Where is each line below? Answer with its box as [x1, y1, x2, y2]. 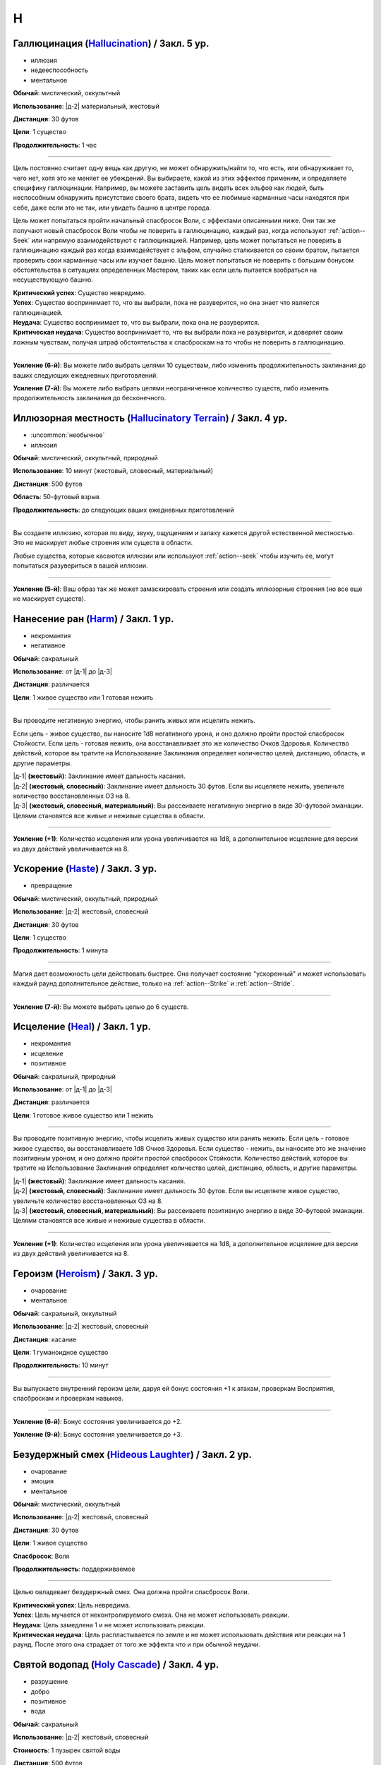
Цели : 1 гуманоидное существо [13, 1348, 109, 1356]
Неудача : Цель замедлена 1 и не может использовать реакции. [13, 1620, 206, 1629]
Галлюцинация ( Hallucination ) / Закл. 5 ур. [13, 37, 210, 49]
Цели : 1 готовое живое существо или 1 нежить [13, 1111, 154, 1119]
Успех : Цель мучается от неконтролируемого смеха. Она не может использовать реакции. [13, 1610, 289, 1620]
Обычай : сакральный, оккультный [13, 1309, 117, 1317]
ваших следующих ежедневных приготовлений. [13, 371, 158, 379]
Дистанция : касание [13, 1335, 77, 1344]
